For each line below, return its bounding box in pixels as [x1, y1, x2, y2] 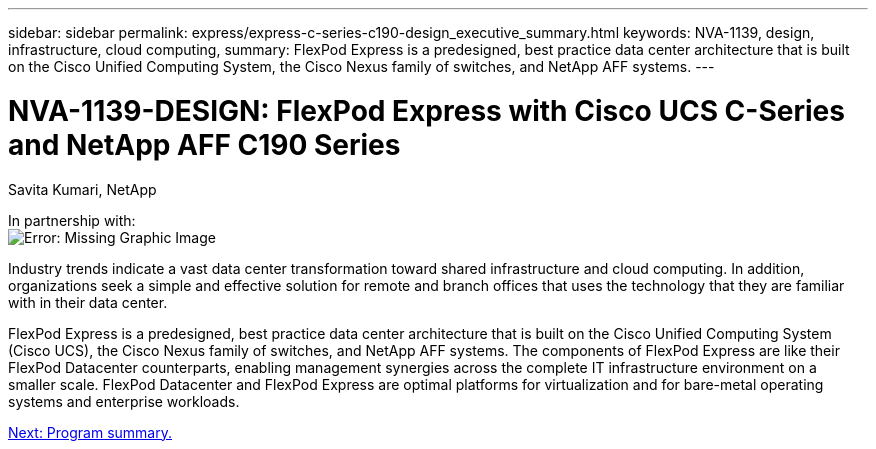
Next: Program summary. [8, 423, 172, 441]
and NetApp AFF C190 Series [8, 127, 401, 162]
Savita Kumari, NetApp [8, 180, 157, 198]
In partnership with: [8, 211, 136, 229]
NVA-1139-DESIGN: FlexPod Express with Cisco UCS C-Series [8, 93, 845, 128]
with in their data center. [8, 293, 168, 311]
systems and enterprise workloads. [8, 392, 240, 410]
